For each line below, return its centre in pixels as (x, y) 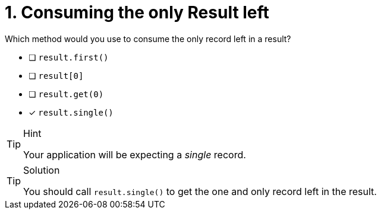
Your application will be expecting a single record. (135, 154)
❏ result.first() (69, 57)
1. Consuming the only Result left (137, 12)
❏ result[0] (56, 75)
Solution (42, 170)
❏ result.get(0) (66, 94)
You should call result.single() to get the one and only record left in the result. (200, 191)
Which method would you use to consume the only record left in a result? (148, 39)
